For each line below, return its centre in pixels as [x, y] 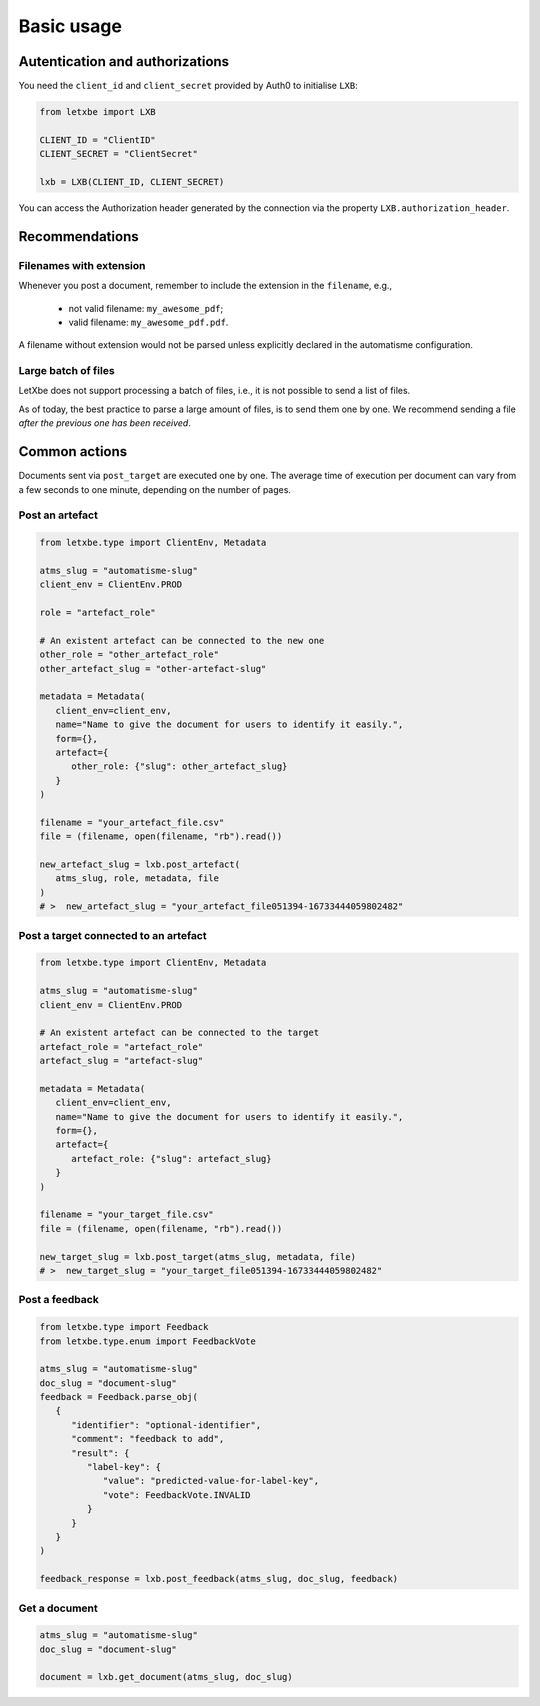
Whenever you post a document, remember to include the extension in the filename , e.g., [205, 286]
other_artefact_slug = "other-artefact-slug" [153, 668]
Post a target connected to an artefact [112, 935]
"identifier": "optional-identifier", [166, 1424]
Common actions [73, 451]
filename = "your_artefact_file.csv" [132, 822]
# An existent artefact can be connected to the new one [182, 640]
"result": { [100, 1453]
